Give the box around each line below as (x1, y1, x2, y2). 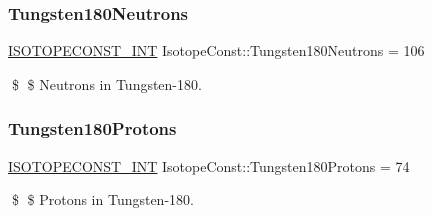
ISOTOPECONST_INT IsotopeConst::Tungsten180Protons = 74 (8, 155, 410, 176)
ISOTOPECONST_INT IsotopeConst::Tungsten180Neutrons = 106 (8, 40, 425, 61)
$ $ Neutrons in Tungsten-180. (11, 73, 202, 94)
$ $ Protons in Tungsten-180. (11, 189, 194, 210)
